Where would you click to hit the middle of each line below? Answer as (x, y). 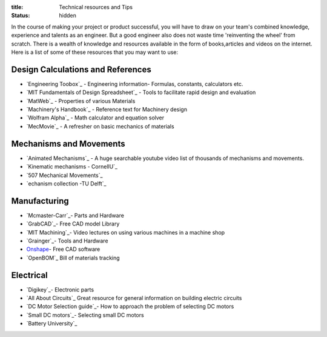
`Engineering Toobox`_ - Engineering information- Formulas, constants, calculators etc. (135, 84)
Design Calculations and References (81, 69)
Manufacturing (40, 201)
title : (17, 7)
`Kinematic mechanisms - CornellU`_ (72, 167)
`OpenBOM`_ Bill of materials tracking (73, 258)
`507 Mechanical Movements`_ (64, 175)
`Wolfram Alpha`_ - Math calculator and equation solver (95, 118)
